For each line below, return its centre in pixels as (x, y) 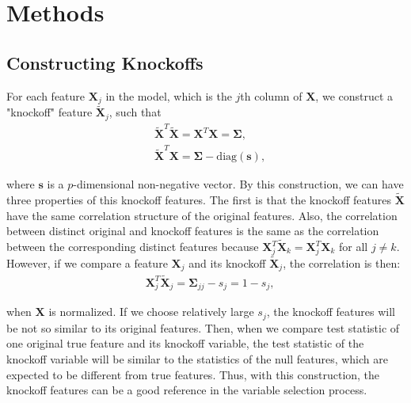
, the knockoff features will (331, 312)
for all (354, 247)
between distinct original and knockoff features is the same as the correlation (193, 231)
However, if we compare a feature (87, 262)
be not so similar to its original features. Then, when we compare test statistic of (203, 327)
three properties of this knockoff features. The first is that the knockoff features (199, 200)
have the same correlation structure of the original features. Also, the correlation (202, 215)
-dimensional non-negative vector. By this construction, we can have (238, 184)
